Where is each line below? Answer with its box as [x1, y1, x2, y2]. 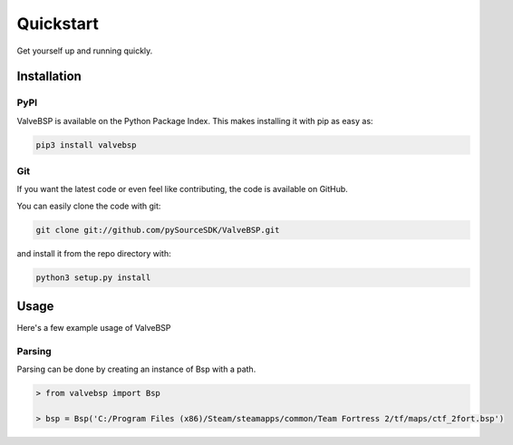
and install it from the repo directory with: [16, 247, 171, 258]
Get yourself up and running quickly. [16, 45, 153, 56]
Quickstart [16, 14, 100, 34]
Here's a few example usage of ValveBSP [16, 323, 171, 334]
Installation [16, 69, 82, 84]
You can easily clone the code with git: [16, 200, 161, 211]
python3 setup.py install [35, 272, 151, 283]
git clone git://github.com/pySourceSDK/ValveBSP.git [35, 225, 280, 235]
